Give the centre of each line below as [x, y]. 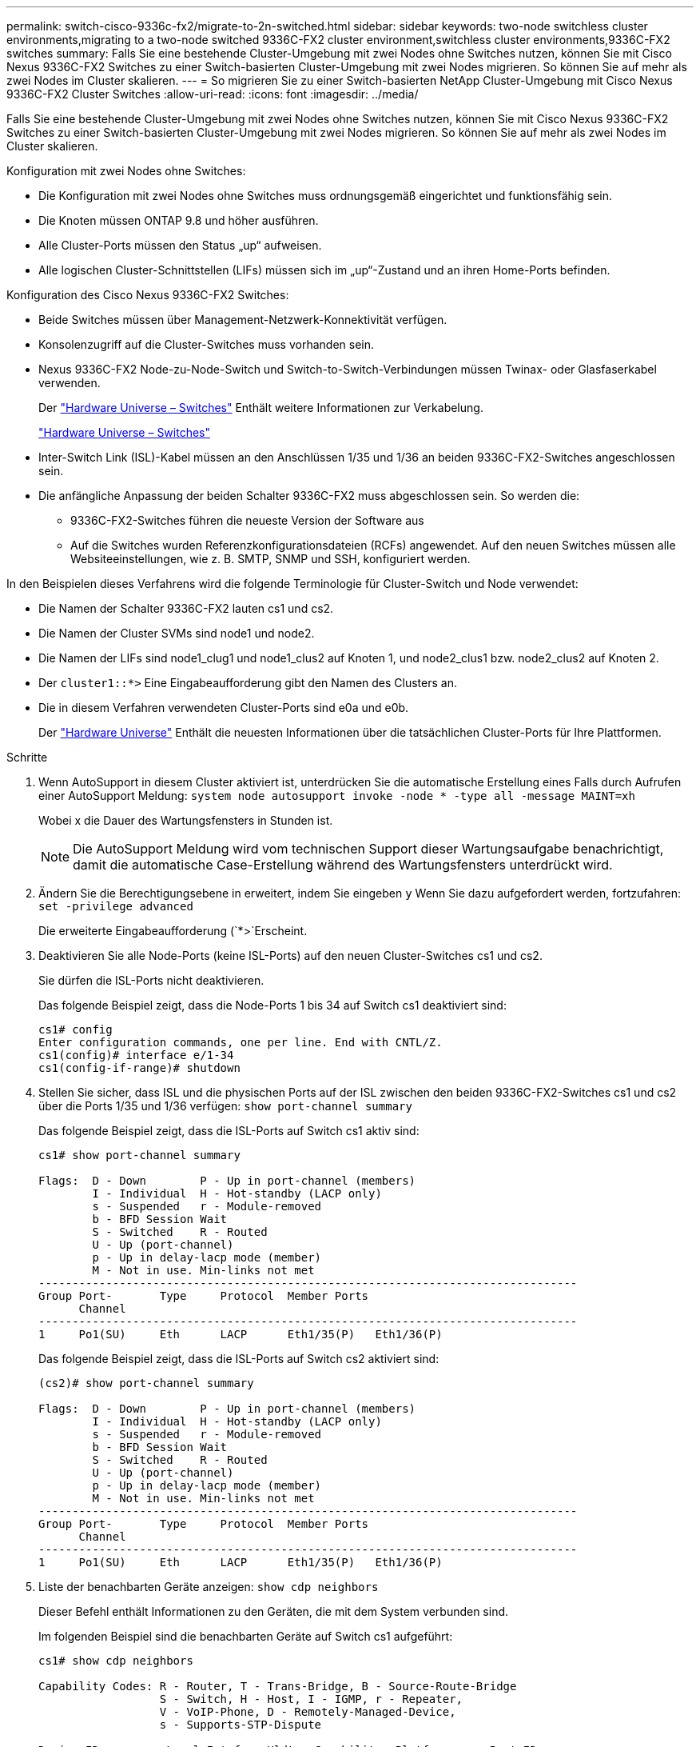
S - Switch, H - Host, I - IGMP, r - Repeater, [311, 1699]
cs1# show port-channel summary [139, 1155]
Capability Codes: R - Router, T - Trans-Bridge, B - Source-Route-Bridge [278, 1686]
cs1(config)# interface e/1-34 [136, 1055]
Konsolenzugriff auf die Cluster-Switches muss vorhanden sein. [207, 344]
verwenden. [70, 383]
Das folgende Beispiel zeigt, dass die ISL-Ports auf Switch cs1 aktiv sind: [229, 1131]
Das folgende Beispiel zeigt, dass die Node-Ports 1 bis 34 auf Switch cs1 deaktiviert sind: [272, 1005]
